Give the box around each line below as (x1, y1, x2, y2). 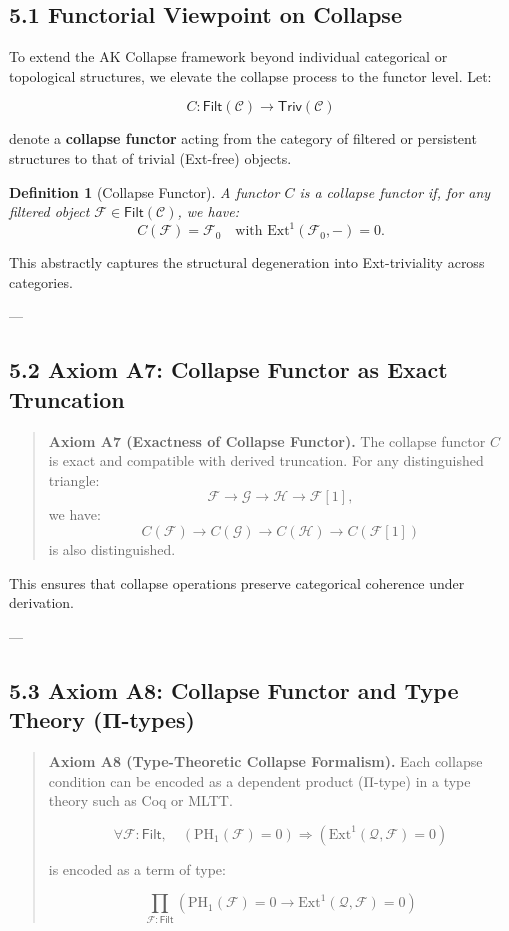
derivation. (9, 592, 75, 613)
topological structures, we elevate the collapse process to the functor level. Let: (9, 65, 492, 86)
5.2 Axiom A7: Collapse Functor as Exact (9, 354, 448, 385)
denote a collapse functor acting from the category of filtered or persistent (9, 128, 477, 149)
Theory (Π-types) (9, 704, 195, 735)
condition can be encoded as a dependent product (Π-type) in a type (48, 770, 471, 791)
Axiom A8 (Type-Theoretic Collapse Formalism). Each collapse (48, 750, 483, 771)
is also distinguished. (48, 539, 176, 560)
